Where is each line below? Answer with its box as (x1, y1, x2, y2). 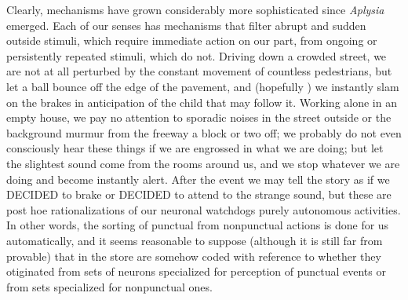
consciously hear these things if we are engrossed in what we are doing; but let (6, 140, 384, 156)
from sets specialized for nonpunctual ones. (6, 278, 213, 295)
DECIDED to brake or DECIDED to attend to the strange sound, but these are (6, 186, 392, 203)
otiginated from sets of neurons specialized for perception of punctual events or (6, 263, 386, 280)
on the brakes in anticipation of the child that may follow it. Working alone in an (6, 93, 397, 110)
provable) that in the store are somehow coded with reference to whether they (6, 247, 381, 264)
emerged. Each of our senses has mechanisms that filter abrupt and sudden (6, 16, 366, 33)
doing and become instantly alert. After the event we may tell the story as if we (6, 170, 390, 187)
